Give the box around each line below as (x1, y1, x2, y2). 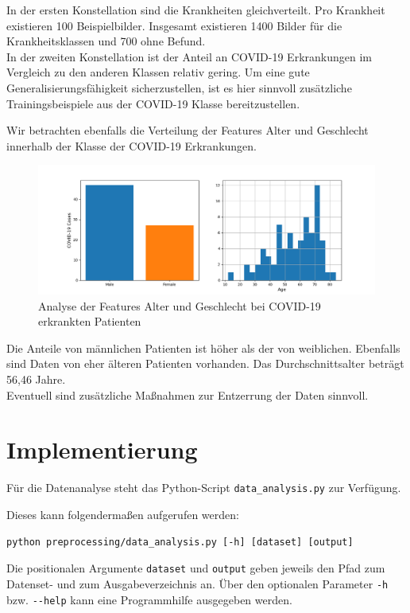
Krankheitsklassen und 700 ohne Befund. (6, 33, 206, 49)
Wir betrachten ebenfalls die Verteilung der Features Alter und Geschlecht (6, 122, 369, 139)
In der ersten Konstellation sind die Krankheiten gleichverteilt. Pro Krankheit (6, 2, 385, 18)
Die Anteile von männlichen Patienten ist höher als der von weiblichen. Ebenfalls (6, 339, 400, 356)
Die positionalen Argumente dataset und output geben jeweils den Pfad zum (6, 560, 385, 576)
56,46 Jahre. (6, 371, 66, 388)
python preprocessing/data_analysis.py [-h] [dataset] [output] (6, 536, 354, 548)
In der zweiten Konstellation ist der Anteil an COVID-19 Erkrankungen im (6, 48, 372, 64)
